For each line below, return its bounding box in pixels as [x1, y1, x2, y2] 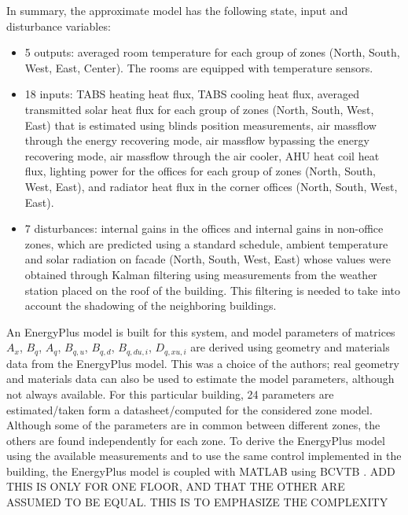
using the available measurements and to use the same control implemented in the [6, 447, 402, 464]
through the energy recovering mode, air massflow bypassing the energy [24, 132, 369, 149]
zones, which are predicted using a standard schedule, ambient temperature [24, 235, 388, 252]
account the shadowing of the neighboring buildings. [24, 297, 277, 314]
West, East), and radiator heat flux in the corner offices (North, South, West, [24, 178, 398, 194]
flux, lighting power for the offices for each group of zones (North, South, [24, 163, 376, 179]
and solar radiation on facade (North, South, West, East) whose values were [24, 251, 391, 267]
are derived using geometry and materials [190, 339, 390, 355]
